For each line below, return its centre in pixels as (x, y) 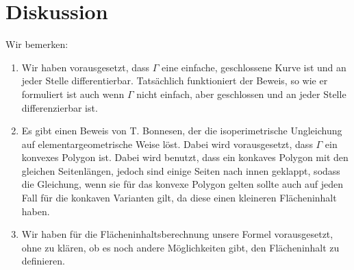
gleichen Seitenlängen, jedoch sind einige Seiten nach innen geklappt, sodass (181, 170)
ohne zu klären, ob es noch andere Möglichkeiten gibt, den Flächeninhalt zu (180, 247)
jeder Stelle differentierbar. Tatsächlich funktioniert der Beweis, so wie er (175, 81)
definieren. (43, 261)
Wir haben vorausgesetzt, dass (86, 67)
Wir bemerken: (37, 44)
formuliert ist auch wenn (73, 94)
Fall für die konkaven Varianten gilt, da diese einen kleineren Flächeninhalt (179, 198)
